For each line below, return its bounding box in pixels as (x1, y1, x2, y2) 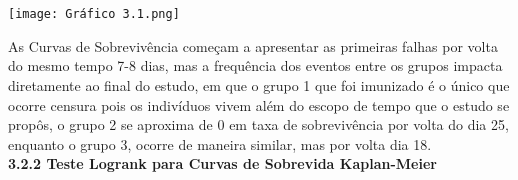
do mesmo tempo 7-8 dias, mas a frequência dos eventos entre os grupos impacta (8, 55, 503, 76)
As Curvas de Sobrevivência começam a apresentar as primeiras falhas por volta (8, 35, 498, 56)
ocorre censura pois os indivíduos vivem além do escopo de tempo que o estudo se (8, 94, 510, 115)
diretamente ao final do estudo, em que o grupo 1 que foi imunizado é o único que (8, 75, 510, 96)
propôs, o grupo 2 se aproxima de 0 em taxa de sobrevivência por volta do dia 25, (8, 114, 509, 135)
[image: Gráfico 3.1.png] (8, 7, 180, 22)
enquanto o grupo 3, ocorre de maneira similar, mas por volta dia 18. (8, 133, 432, 154)
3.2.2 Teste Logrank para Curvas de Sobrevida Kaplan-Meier (8, 153, 437, 174)
